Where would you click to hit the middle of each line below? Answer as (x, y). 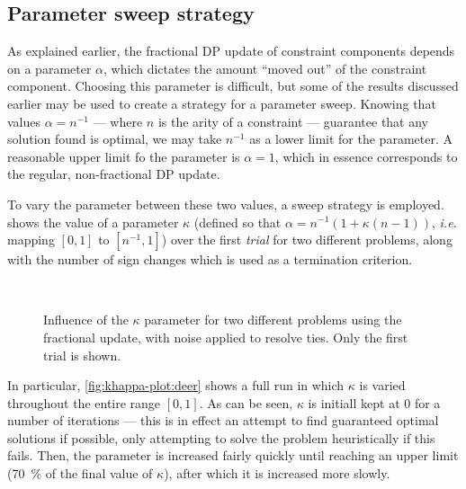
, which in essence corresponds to (366, 156)
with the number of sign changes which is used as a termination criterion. (210, 259)
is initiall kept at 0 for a (374, 402)
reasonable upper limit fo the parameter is (124, 156)
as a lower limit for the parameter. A (351, 139)
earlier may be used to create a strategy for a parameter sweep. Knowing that (222, 103)
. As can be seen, (246, 402)
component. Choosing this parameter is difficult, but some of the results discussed (233, 86)
